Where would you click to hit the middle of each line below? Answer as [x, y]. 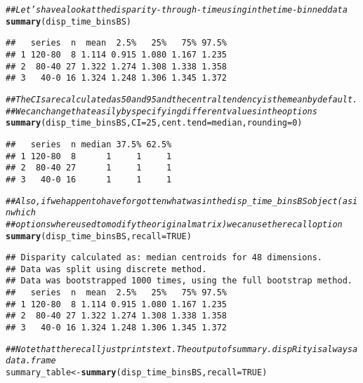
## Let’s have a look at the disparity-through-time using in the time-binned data [177, 10]
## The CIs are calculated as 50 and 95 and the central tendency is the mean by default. [182, 99]
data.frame [31, 361]
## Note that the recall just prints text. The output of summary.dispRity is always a [182, 349]
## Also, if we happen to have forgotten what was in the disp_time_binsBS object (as [179, 201]
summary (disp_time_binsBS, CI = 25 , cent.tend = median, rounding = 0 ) [154, 123]
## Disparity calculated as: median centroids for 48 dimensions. [164, 258]
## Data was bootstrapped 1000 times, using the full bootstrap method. [179, 281]
